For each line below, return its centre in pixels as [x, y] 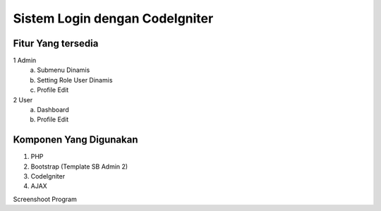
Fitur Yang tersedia [56, 43]
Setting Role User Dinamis [75, 80]
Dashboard [53, 110]
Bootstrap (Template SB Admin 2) [79, 167]
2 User [23, 100]
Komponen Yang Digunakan [75, 140]
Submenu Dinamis [64, 70]
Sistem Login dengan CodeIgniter [113, 18]
